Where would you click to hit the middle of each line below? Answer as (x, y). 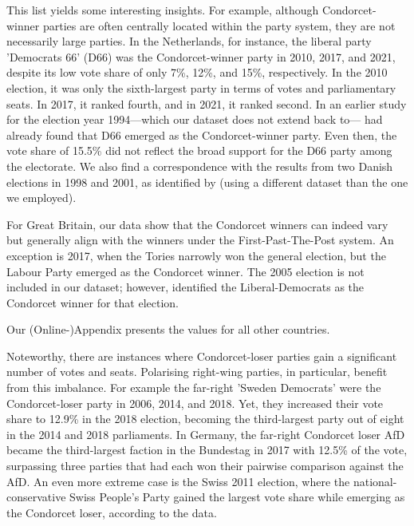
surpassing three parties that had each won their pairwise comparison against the (205, 466)
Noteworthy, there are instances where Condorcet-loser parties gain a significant (202, 356)
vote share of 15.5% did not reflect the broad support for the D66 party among (199, 150)
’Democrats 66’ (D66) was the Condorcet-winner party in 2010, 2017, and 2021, (201, 56)
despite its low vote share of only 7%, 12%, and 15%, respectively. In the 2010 (197, 72)
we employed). (41, 198)
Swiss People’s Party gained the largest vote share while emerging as (237, 497)
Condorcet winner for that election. (93, 302)
